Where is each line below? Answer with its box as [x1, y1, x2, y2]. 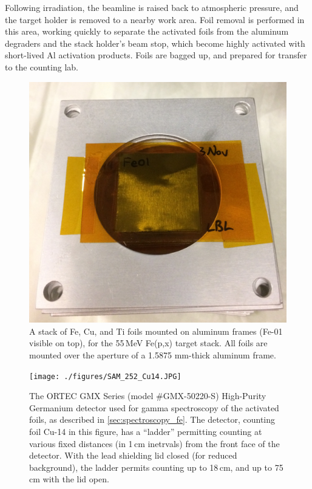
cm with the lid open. [29, 473, 109, 485]
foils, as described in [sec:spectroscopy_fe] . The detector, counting [29, 413, 276, 426]
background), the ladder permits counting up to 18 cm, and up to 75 [29, 460, 283, 473]
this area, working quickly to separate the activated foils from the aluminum [5, 25, 289, 38]
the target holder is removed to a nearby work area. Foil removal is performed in [5, 13, 305, 26]
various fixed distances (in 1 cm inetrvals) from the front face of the [29, 437, 280, 450]
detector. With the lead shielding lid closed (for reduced [29, 449, 237, 462]
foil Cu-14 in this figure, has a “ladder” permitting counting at [29, 425, 262, 438]
